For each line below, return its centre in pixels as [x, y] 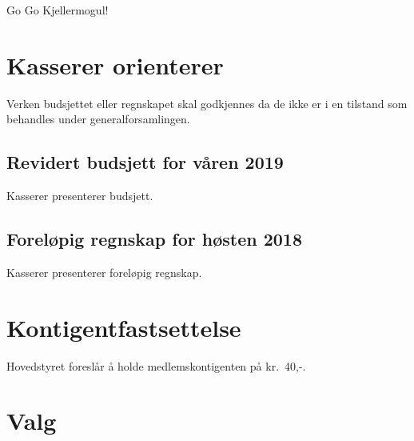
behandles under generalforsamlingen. [98, 119]
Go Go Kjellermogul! [58, 10]
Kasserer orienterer [115, 64]
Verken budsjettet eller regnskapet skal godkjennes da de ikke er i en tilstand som [207, 103]
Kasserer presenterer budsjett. [80, 196]
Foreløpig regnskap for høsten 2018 [154, 239]
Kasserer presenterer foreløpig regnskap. [104, 272]
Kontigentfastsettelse [124, 327]
